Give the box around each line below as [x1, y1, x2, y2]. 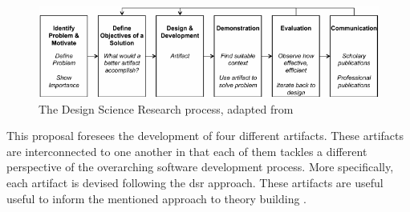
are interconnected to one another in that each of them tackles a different [6, 142, 367, 159]
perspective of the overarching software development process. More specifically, [6, 158, 394, 175]
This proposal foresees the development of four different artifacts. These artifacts [6, 127, 404, 144]
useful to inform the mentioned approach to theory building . [6, 190, 306, 206]
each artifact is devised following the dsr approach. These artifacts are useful [6, 174, 384, 190]
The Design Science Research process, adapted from [39, 100, 294, 117]
